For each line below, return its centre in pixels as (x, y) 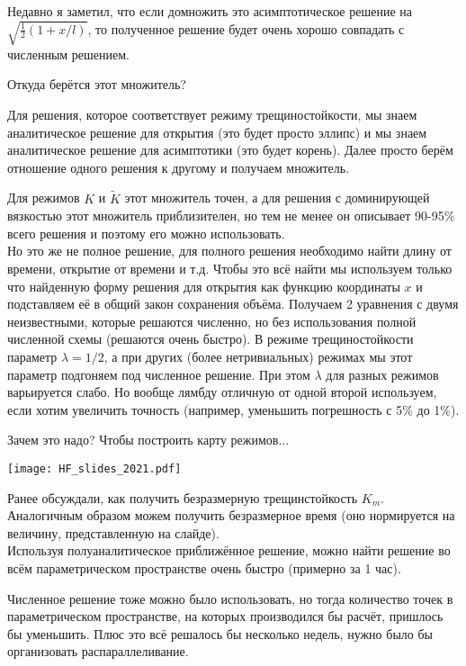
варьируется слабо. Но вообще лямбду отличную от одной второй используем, (222, 392)
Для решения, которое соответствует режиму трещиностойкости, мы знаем (212, 115)
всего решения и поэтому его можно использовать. (146, 233)
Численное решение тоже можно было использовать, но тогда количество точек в (230, 598)
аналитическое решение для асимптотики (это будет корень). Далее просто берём (230, 150)
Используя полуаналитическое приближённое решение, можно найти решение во (229, 550)
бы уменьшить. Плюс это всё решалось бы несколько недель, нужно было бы (220, 633)
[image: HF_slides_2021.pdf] (94, 468)
